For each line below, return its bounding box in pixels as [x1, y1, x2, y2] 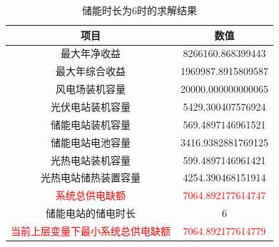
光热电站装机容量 [51, 152, 131, 167]
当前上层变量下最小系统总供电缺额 [11, 223, 171, 238]
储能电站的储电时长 [46, 206, 136, 221]
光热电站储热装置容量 [41, 170, 141, 185]
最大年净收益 [61, 46, 121, 61]
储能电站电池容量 [51, 134, 131, 149]
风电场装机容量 [56, 81, 126, 96]
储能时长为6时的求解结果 [81, 3, 197, 17]
